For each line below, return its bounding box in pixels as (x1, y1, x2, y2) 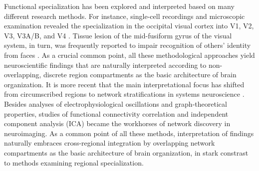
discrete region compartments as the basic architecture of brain (43, 69, 237, 80)
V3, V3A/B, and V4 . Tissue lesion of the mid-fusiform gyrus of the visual (4, 30, 232, 40)
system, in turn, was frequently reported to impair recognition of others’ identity (4, 40, 251, 50)
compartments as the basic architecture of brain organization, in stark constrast (4, 147, 249, 158)
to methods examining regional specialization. (4, 157, 144, 168)
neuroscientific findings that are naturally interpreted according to (4, 59, 207, 70)
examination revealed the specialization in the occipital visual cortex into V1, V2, (4, 20, 254, 31)
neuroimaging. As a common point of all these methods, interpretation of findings (4, 128, 254, 138)
